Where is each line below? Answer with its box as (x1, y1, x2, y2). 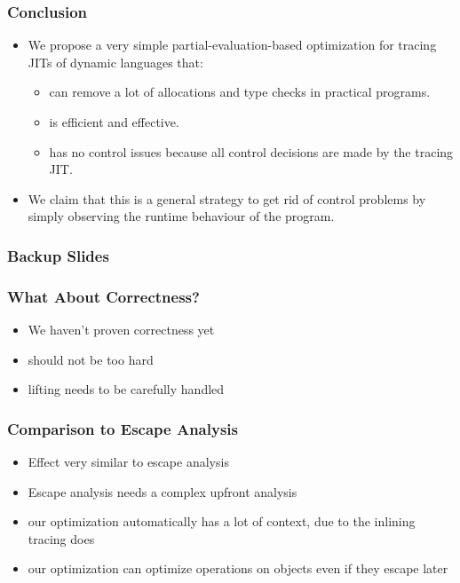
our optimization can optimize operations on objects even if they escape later (28, 559, 448, 578)
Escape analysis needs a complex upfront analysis (28, 482, 297, 500)
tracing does (28, 529, 95, 548)
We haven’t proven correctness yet (28, 320, 215, 339)
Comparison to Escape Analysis (7, 417, 238, 439)
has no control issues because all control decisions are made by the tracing (49, 142, 454, 161)
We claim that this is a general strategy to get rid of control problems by (28, 189, 426, 208)
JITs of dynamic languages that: (28, 52, 203, 71)
